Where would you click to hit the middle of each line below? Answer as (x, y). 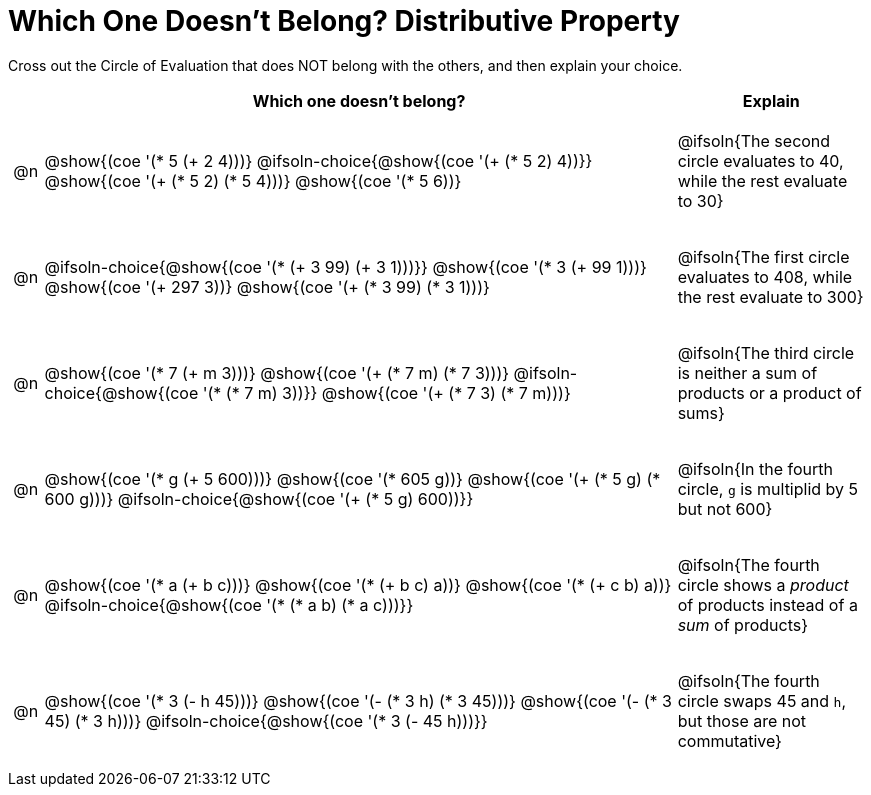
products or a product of (769, 392)
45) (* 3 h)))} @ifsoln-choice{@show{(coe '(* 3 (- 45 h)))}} (266, 720)
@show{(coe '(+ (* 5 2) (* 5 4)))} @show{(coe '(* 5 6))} (253, 180)
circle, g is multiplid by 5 (768, 488)
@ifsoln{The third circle (766, 352)
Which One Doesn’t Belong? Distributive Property (344, 21)
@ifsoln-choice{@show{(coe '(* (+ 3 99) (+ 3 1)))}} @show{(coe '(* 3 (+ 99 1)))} (345, 266)
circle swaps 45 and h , (762, 700)
